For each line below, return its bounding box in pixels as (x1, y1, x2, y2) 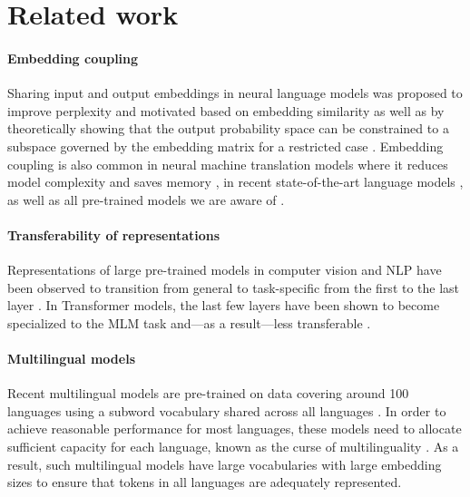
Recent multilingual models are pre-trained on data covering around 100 (7, 384, 409, 403)
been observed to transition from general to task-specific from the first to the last (7, 278, 460, 297)
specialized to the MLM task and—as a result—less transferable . (7, 313, 371, 332)
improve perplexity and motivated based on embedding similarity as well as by (7, 101, 445, 120)
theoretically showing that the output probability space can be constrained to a (7, 119, 449, 138)
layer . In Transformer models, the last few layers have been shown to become (7, 296, 440, 315)
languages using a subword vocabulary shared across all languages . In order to (7, 401, 446, 420)
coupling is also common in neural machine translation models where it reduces (7, 154, 448, 173)
